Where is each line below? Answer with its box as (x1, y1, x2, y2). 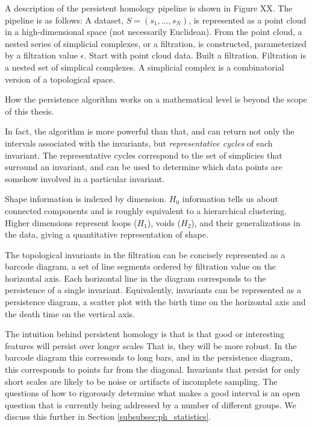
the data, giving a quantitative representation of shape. (5, 228, 208, 241)
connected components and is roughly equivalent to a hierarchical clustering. (5, 204, 287, 217)
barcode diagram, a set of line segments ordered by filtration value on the (5, 260, 276, 273)
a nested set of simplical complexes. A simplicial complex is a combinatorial (5, 60, 284, 73)
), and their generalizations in (191, 216, 301, 229)
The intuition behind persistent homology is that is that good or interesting (5, 327, 285, 340)
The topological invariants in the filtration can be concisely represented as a (5, 248, 285, 261)
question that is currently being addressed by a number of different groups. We (5, 398, 296, 411)
